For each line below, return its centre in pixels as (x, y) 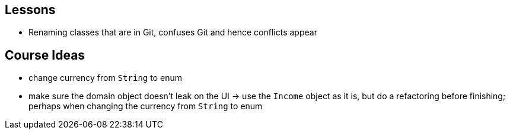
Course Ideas (45, 55)
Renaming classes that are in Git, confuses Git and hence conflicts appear (173, 32)
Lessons (30, 10)
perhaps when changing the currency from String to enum (146, 106)
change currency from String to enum (105, 78)
